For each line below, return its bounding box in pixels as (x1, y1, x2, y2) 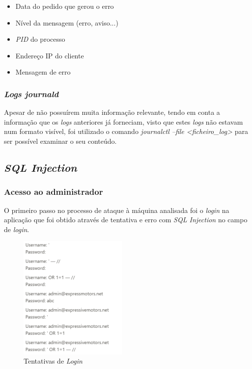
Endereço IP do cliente (15, 50, 84, 60)
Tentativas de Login (24, 356, 83, 366)
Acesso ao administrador (4, 185, 103, 198)
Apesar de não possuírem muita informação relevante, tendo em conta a (4, 107, 220, 117)
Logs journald (4, 87, 59, 100)
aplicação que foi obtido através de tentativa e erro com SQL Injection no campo (4, 214, 248, 225)
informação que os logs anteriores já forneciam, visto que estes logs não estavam (4, 116, 243, 127)
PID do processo (15, 34, 65, 44)
